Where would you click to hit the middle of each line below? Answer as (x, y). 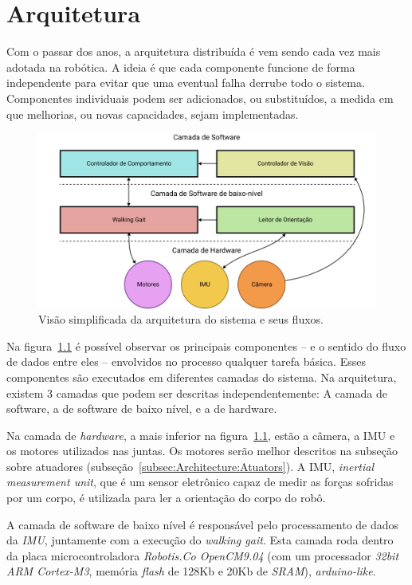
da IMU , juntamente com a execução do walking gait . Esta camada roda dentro (200, 540)
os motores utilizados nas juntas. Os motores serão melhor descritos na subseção (202, 451)
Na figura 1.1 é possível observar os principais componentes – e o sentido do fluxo (206, 346)
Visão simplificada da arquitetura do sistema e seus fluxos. (181, 319)
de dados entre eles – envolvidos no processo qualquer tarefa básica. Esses (186, 361)
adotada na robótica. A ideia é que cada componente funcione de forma (181, 67)
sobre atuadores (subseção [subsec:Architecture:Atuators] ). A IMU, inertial (190, 466)
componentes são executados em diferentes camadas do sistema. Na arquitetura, (202, 377)
